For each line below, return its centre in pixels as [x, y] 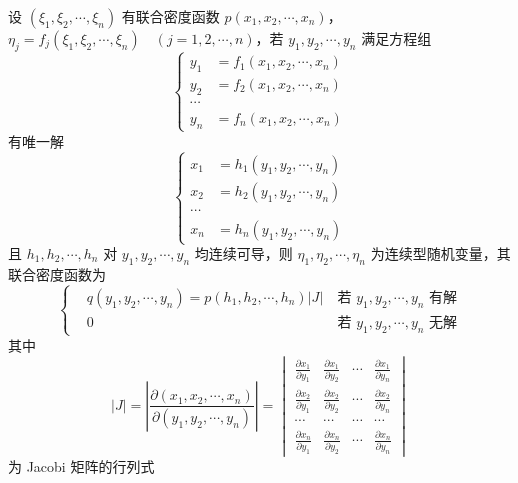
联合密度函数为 [57, 273]
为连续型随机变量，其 [440, 253]
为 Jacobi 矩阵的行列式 [81, 465]
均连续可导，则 [243, 253]
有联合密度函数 [170, 16]
